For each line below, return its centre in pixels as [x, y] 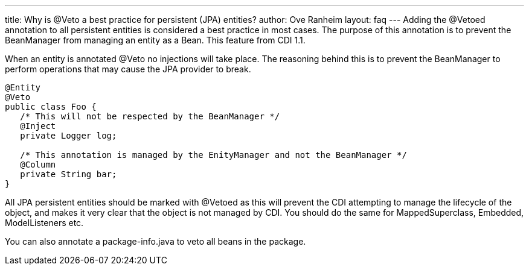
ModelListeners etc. [44, 223]
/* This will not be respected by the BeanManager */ [150, 116]
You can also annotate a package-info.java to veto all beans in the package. [155, 241]
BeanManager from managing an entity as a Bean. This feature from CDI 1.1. [155, 40]
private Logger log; [69, 136]
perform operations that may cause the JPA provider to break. [128, 69]
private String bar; [69, 174]
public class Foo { [51, 107]
